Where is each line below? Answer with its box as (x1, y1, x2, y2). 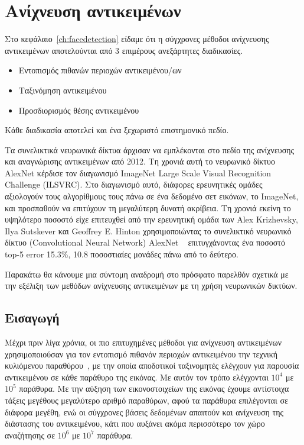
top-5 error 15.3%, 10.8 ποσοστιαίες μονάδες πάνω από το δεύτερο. (5, 248, 238, 260)
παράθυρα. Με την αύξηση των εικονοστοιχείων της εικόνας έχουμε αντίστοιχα (19, 382, 289, 395)
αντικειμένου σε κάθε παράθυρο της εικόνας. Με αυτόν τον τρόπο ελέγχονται (5, 370, 269, 383)
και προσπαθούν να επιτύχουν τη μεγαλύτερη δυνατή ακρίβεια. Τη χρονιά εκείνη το (5, 201, 291, 214)
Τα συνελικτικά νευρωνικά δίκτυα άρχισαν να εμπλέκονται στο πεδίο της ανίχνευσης (5, 143, 295, 156)
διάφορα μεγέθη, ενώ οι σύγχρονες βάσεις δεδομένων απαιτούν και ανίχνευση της (5, 405, 283, 418)
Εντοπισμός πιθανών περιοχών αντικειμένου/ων (18, 64, 182, 76)
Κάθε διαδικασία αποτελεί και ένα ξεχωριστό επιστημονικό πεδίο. (5, 124, 229, 136)
